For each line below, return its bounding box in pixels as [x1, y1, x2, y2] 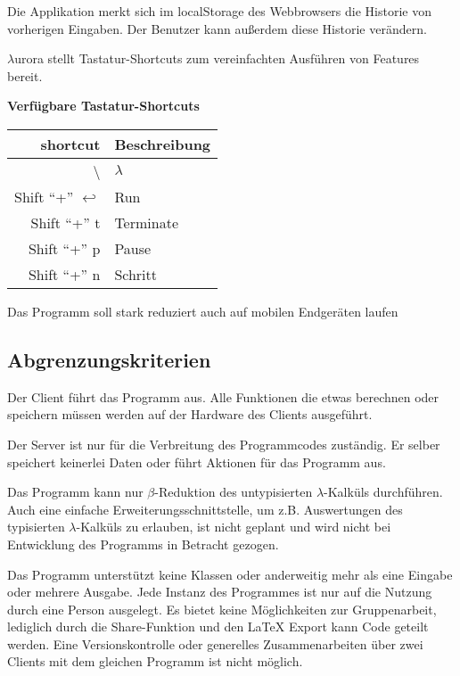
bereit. [7, 66, 43, 85]
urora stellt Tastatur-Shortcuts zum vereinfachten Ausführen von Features [14, 49, 420, 68]
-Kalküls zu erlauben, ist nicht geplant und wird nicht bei [76, 517, 391, 536]
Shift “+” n [28, 263, 101, 284]
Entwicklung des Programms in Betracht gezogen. [7, 534, 279, 553]
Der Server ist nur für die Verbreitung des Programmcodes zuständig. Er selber [7, 434, 440, 453]
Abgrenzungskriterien [7, 345, 211, 373]
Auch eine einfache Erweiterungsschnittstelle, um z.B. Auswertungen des [7, 499, 403, 518]
